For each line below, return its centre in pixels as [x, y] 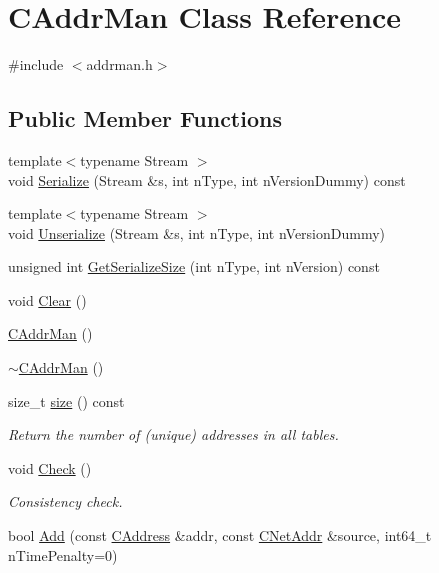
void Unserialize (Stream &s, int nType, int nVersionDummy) [197, 232]
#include [36, 64]
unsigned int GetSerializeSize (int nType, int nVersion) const [194, 266]
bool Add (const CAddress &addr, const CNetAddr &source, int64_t [220, 535]
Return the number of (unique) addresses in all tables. [173, 434]
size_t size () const [66, 400]
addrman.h [119, 64]
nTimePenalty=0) [63, 554]
